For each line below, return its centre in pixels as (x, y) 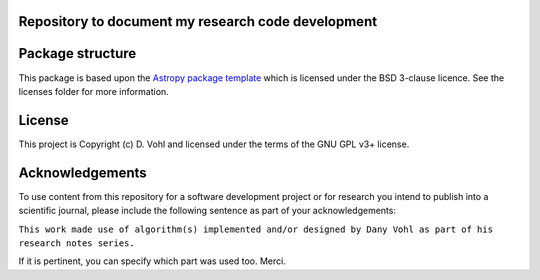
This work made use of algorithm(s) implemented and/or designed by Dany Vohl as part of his (256, 229)
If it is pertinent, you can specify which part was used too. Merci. (152, 261)
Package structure (77, 53)
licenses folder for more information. (93, 91)
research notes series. (76, 243)
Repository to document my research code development (198, 21)
